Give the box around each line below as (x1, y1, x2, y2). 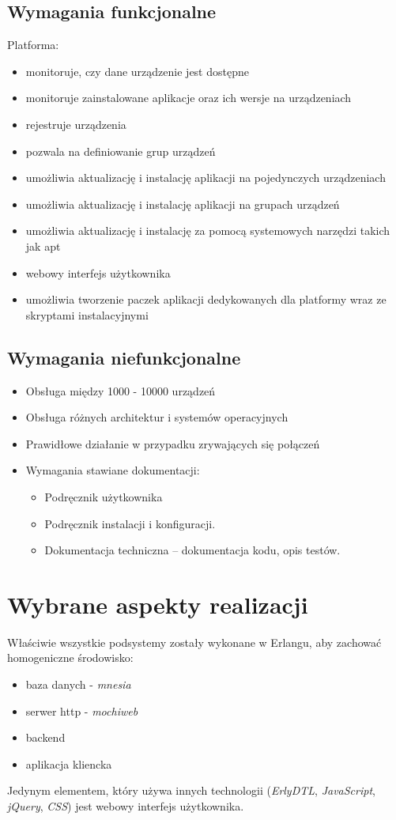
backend (25, 729, 66, 746)
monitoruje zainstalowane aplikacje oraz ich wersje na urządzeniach (25, 89, 352, 106)
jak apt (25, 237, 61, 254)
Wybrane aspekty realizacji (7, 588, 308, 620)
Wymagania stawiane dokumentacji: (25, 462, 200, 478)
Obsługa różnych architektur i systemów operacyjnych (25, 409, 289, 425)
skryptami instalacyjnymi (25, 306, 149, 323)
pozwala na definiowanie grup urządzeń (25, 142, 216, 159)
